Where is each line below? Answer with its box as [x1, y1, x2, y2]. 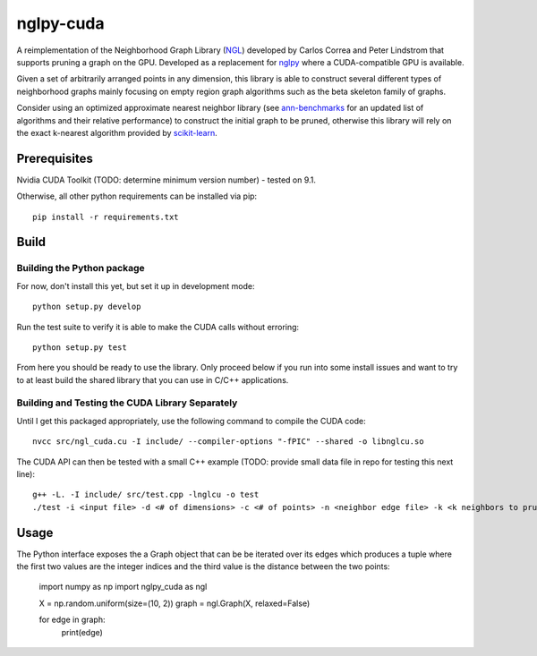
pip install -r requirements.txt [32, 211, 179, 222]
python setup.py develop [32, 302, 141, 312]
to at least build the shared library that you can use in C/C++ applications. [16, 374, 289, 385]
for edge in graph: [38, 614, 106, 626]
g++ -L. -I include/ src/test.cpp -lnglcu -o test [32, 490, 260, 500]
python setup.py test [32, 342, 127, 353]
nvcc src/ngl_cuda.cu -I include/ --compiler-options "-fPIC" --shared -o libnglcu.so [32, 437, 424, 447]
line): [16, 469, 36, 479]
